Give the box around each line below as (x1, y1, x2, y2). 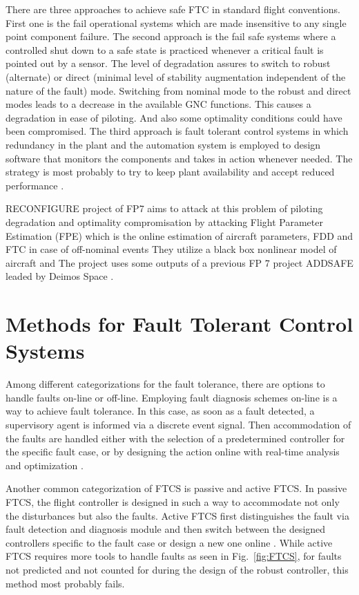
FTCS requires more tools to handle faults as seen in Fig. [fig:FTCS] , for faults (6, 549, 342, 563)
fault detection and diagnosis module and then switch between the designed (6, 522, 326, 536)
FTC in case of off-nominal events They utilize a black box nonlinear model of (6, 242, 337, 256)
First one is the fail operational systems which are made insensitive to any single (6, 15, 347, 30)
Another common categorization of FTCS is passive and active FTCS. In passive (6, 481, 347, 495)
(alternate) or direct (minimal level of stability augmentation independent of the (6, 69, 346, 84)
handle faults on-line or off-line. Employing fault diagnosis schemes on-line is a (6, 390, 338, 404)
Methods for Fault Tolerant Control (6, 310, 353, 338)
